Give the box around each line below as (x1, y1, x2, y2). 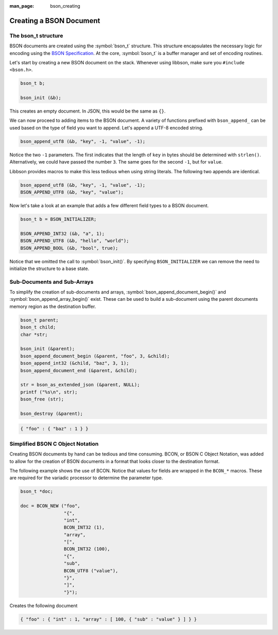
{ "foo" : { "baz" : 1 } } (20, 426, 89, 432)
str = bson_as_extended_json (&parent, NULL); (20, 382, 140, 388)
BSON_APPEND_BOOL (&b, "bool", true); (20, 245, 118, 251)
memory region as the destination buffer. (9, 303, 96, 310)
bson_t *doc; (20, 488, 54, 495)
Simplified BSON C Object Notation (9, 440, 99, 447)
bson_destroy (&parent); (20, 410, 83, 416)
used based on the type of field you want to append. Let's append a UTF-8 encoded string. (9, 124, 203, 131)
